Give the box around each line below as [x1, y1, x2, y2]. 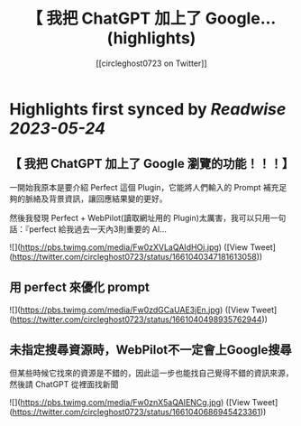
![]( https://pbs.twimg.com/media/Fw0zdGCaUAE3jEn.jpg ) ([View [9, 304, 250, 315]
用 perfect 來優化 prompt [9, 280, 150, 295]
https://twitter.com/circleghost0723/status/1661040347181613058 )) [12, 251, 263, 262]
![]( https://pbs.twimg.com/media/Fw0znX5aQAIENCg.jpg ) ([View [9, 397, 251, 408]
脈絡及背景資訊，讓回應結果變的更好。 [24, 193, 168, 204]
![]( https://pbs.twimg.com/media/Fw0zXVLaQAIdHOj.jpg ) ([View [9, 241, 249, 253]
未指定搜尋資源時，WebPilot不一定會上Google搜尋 [9, 342, 293, 357]
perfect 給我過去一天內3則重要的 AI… [28, 223, 167, 235]
